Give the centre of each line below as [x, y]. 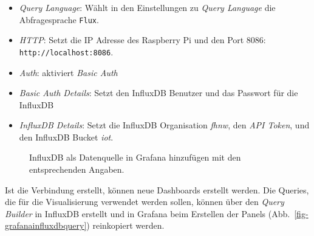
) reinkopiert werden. [125, 225]
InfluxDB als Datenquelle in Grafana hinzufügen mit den [135, 157]
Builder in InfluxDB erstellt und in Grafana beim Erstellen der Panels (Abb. [148, 213]
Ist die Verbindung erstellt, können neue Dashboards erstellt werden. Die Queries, [157, 189]
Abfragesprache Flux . [59, 19]
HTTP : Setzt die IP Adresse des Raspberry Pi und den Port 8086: [142, 40]
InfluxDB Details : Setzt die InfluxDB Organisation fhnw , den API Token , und [164, 125]
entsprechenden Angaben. [77, 169]
